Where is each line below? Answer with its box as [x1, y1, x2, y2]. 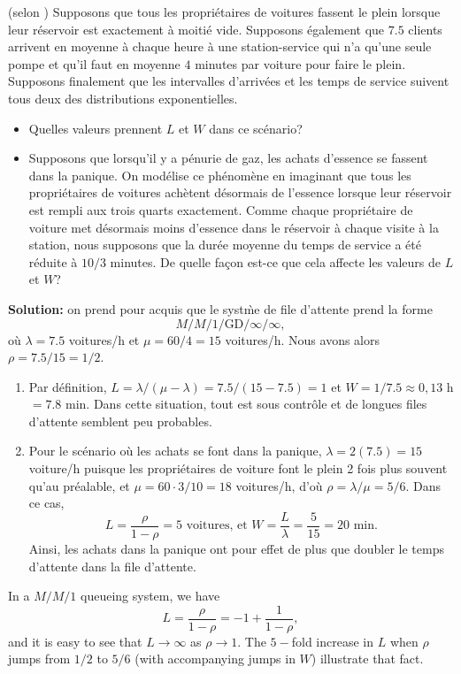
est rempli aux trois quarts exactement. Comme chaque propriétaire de [28, 200, 413, 218]
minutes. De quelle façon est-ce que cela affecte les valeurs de [110, 252, 441, 271]
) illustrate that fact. [311, 649, 424, 668]
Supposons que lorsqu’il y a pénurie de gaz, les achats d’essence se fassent [28, 149, 428, 167]
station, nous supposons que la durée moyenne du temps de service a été [28, 235, 421, 254]
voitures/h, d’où [235, 476, 323, 494]
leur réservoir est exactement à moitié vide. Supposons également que [8, 19, 385, 38]
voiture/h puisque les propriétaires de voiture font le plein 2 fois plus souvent [28, 459, 448, 478]
